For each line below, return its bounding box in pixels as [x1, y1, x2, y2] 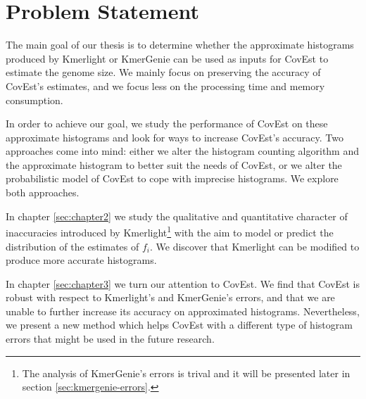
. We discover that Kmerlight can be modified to [150, 239, 360, 253]
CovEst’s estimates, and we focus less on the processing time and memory [6, 78, 325, 93]
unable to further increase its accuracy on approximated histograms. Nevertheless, [6, 303, 360, 318]
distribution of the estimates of [6, 239, 139, 253]
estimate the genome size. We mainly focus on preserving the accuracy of [6, 65, 321, 80]
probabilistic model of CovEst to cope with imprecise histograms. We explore [6, 171, 339, 186]
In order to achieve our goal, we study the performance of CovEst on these [6, 116, 328, 131]
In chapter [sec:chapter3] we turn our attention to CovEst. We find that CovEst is [6, 276, 360, 291]
